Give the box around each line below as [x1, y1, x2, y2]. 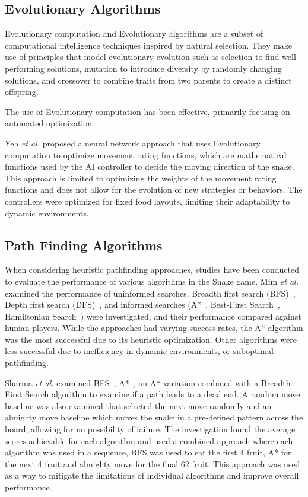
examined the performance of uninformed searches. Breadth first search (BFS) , [5, 286, 296, 299]
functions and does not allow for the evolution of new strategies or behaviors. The [5, 183, 303, 196]
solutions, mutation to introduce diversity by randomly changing [47, 62, 282, 74]
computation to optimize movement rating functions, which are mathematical [5, 148, 287, 161]
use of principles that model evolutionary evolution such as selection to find [5, 50, 280, 63]
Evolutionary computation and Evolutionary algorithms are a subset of [5, 27, 263, 40]
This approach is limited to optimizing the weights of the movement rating [5, 171, 277, 184]
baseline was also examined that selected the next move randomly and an [5, 399, 272, 412]
